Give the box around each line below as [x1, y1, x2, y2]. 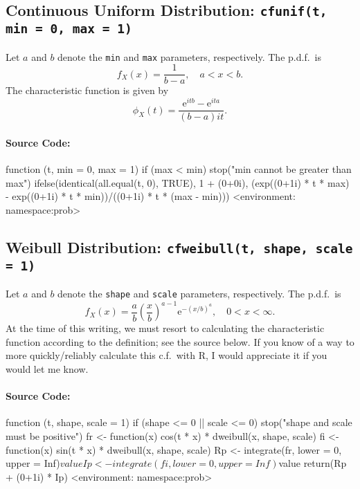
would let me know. [6, 362, 89, 376]
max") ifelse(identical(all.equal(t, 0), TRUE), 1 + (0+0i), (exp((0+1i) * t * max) [6, 175, 350, 190]
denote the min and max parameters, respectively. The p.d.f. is [57, 49, 321, 64]
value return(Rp [278, 456, 347, 470]
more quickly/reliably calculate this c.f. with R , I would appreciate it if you [6, 348, 327, 362]
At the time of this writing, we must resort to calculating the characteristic [6, 321, 325, 335]
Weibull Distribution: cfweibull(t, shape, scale [6, 236, 353, 257]
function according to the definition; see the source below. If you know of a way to [6, 334, 354, 349]
